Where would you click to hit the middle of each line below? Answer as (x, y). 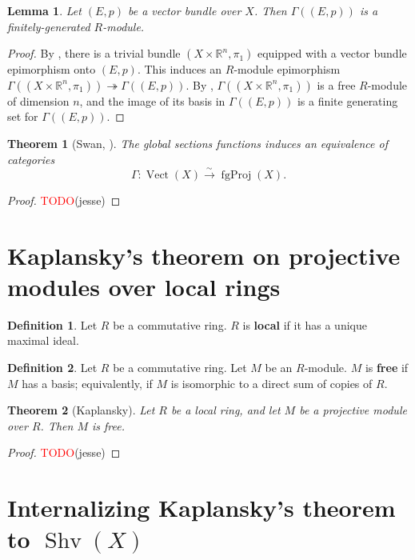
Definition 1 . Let (52, 324)
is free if (387, 368)
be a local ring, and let (226, 410)
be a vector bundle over (184, 10)
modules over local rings (144, 286)
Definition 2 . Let (52, 368)
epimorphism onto (52, 69)
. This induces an (180, 69)
